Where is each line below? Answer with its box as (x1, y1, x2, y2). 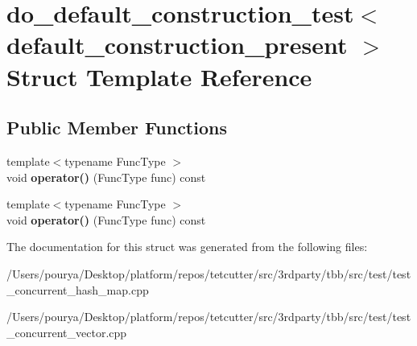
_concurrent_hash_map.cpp (6, 281, 149, 298)
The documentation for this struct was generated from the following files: (6, 238, 368, 255)
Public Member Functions (6, 115, 227, 140)
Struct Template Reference (6, 60, 312, 93)
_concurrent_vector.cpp (6, 323, 127, 340)
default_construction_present (6, 28, 348, 61)
